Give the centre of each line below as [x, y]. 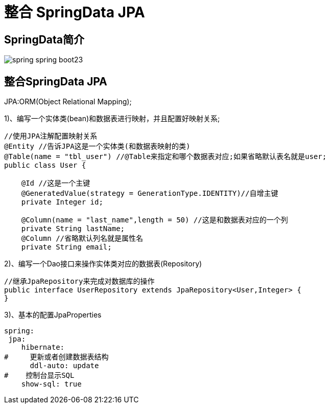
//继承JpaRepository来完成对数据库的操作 [79, 281]
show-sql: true [51, 384]
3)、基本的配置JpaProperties [53, 315]
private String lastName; [73, 229]
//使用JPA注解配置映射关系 [51, 136]
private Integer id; [62, 202]
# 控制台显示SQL [39, 376]
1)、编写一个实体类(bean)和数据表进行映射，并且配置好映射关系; [112, 119]
